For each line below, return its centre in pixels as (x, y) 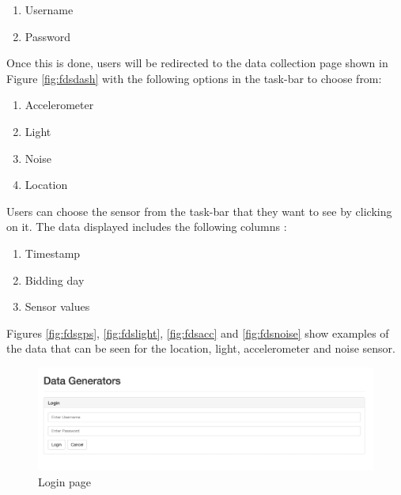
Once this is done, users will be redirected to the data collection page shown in (197, 63)
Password (47, 36)
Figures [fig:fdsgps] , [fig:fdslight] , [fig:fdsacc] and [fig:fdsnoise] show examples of (198, 333)
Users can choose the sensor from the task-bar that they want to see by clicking (199, 211)
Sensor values (57, 306)
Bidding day (55, 280)
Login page (65, 481)
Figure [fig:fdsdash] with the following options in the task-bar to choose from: (194, 78)
